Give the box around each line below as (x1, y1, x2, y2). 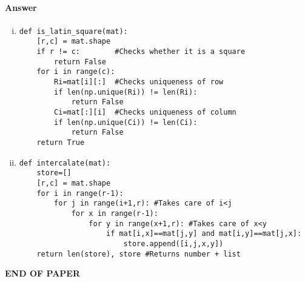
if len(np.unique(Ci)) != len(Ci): (54, 118, 198, 127)
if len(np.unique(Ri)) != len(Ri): (54, 87, 198, 96)
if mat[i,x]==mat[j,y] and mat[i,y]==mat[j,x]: (106, 229, 302, 238)
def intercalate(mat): (19, 158, 111, 167)
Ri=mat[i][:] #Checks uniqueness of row (54, 78, 224, 87)
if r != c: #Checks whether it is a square (36, 47, 246, 56)
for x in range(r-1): (71, 209, 158, 218)
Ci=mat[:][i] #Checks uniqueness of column (54, 108, 236, 117)
